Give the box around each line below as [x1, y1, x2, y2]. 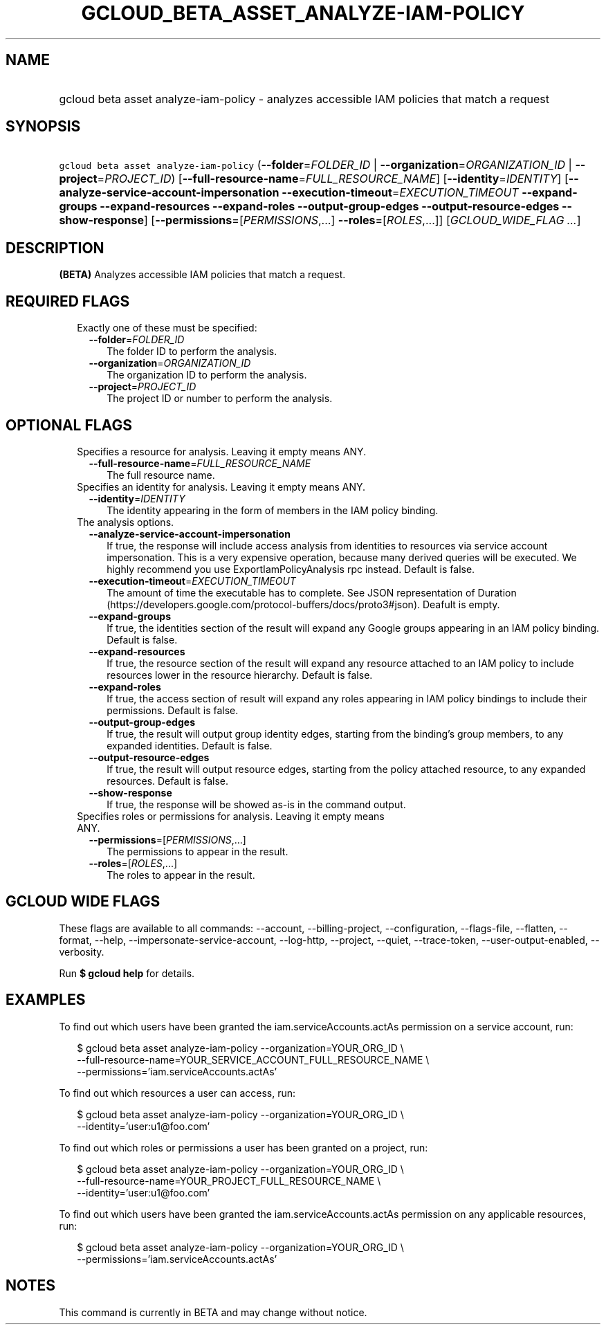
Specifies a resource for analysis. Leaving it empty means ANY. [77, 445, 367, 457]
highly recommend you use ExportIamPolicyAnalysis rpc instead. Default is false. [107, 563, 475, 575]
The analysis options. [77, 516, 174, 528]
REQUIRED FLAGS [6, 292, 130, 310]
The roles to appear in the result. [107, 868, 255, 881]
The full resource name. [107, 468, 215, 481]
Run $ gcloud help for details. [59, 967, 195, 979]
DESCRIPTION [6, 239, 104, 257]
